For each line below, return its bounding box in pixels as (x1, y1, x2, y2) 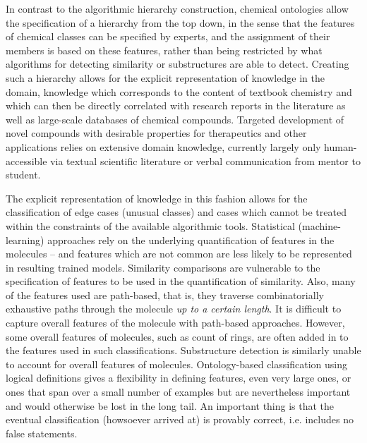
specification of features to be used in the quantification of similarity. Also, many (6, 274, 356, 289)
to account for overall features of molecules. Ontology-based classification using (6, 356, 347, 371)
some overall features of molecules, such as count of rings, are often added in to (6, 329, 349, 344)
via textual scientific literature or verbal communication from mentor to (50, 153, 361, 168)
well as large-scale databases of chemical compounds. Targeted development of (6, 111, 344, 126)
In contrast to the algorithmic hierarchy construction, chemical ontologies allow (6, 1, 349, 16)
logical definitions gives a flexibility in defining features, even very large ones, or (6, 370, 351, 385)
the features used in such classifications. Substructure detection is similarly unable (6, 343, 361, 358)
